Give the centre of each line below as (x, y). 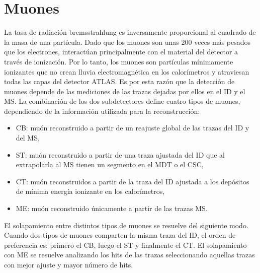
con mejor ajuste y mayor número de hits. (69, 264)
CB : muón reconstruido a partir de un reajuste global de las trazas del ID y (133, 128)
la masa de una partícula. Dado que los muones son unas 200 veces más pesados (127, 42)
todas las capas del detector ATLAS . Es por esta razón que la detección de (119, 81)
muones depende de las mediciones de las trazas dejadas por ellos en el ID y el (125, 91)
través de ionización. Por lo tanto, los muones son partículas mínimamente (119, 61)
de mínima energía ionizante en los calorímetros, (90, 191)
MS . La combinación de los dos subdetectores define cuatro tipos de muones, (122, 101)
